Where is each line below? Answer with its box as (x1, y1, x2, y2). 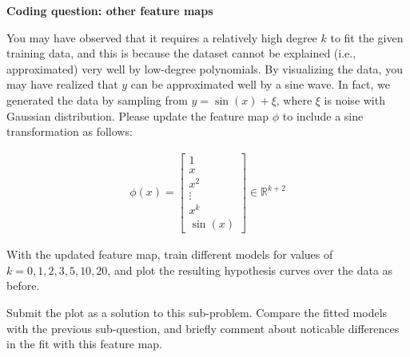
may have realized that (6, 76, 118, 93)
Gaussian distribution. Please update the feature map (6, 107, 269, 124)
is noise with (324, 91, 385, 108)
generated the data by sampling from (6, 91, 188, 108)
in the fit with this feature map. (6, 335, 162, 352)
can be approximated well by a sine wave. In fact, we (130, 76, 390, 93)
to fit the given (330, 29, 404, 46)
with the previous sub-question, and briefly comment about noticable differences (6, 319, 400, 336)
